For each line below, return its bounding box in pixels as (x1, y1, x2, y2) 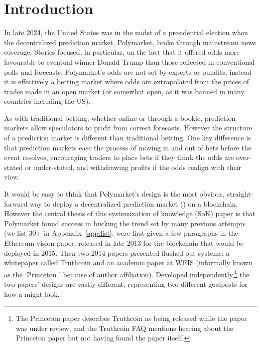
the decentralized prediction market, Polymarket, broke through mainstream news (4, 37, 256, 47)
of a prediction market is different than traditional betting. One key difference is (4, 132, 251, 143)
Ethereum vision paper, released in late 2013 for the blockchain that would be (4, 238, 244, 248)
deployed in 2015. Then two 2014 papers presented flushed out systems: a (4, 247, 230, 258)
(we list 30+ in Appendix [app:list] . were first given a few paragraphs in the (4, 228, 238, 238)
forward (4, 198, 28, 209)
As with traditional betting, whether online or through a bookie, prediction (4, 112, 236, 123)
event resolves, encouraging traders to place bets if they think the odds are (4, 152, 234, 162)
